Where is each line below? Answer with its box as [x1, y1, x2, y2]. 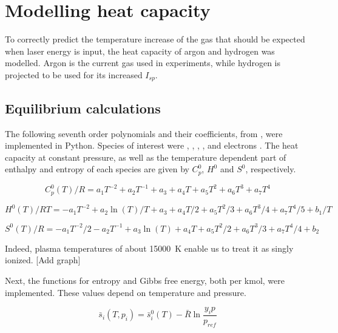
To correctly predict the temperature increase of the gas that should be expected [5, 33, 305, 45]
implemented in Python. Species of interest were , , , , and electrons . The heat [5, 139, 299, 152]
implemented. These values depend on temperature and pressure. [5, 286, 246, 298]
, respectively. [245, 163, 296, 175]
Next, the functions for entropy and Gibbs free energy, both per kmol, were [5, 274, 285, 286]
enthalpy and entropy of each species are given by [5, 163, 189, 175]
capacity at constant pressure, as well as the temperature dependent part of [5, 150, 286, 163]
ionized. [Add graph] [5, 254, 81, 266]
